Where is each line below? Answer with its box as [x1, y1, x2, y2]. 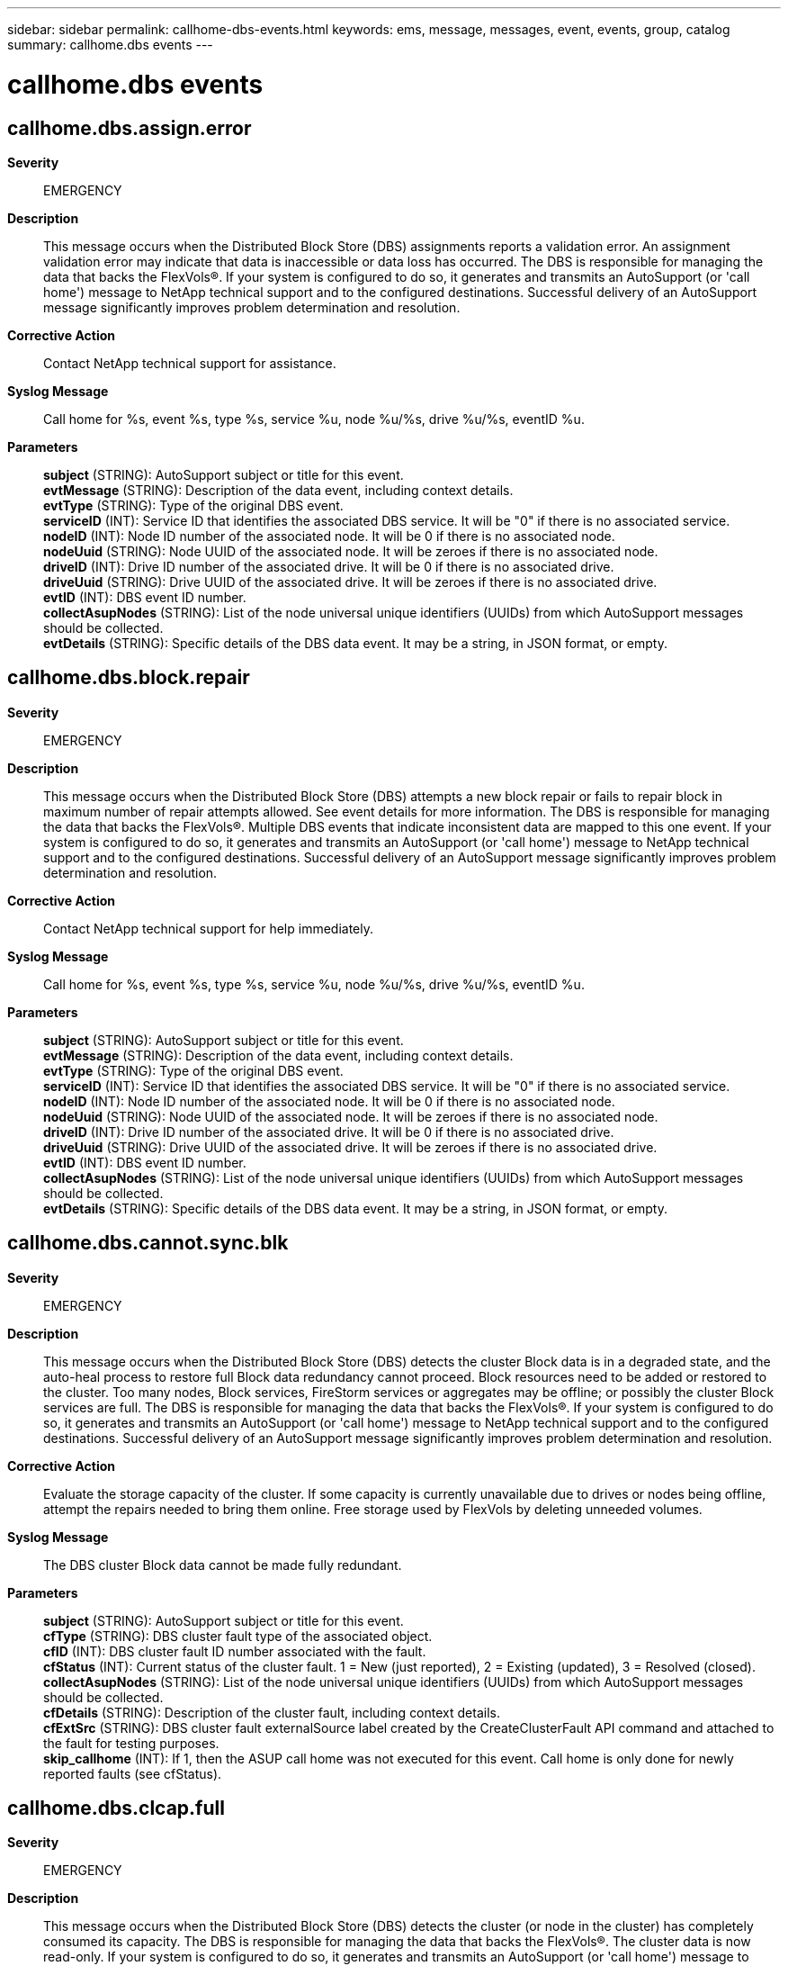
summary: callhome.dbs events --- [7, 37, 213, 52]
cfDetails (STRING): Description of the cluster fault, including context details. [43, 1704, 500, 1720]
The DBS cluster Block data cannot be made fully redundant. [43, 1556, 402, 1573]
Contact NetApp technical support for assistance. [43, 355, 336, 371]
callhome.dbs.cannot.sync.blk [7, 1231, 289, 1255]
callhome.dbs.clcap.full [7, 1797, 225, 1820]
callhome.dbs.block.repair [7, 666, 250, 690]
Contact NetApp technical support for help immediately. [43, 920, 374, 936]
